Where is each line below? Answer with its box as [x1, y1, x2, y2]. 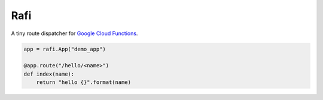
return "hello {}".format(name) [36, 79, 132, 86]
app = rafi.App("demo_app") [23, 45, 106, 52]
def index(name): [23, 70, 75, 77]
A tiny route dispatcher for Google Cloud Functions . [11, 30, 138, 37]
